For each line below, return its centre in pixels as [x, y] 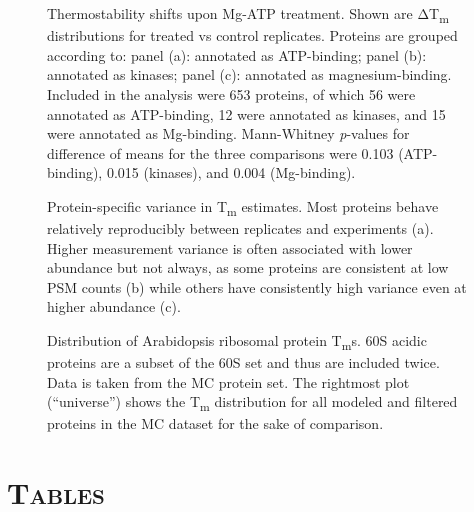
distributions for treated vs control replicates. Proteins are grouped [252, 35]
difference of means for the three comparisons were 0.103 [220, 152]
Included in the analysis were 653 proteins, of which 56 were [231, 93]
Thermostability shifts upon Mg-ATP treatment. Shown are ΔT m [248, 14]
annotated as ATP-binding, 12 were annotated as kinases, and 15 [246, 113]
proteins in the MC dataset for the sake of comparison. [215, 423]
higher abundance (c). [114, 306]
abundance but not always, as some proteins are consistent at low [248, 267]
